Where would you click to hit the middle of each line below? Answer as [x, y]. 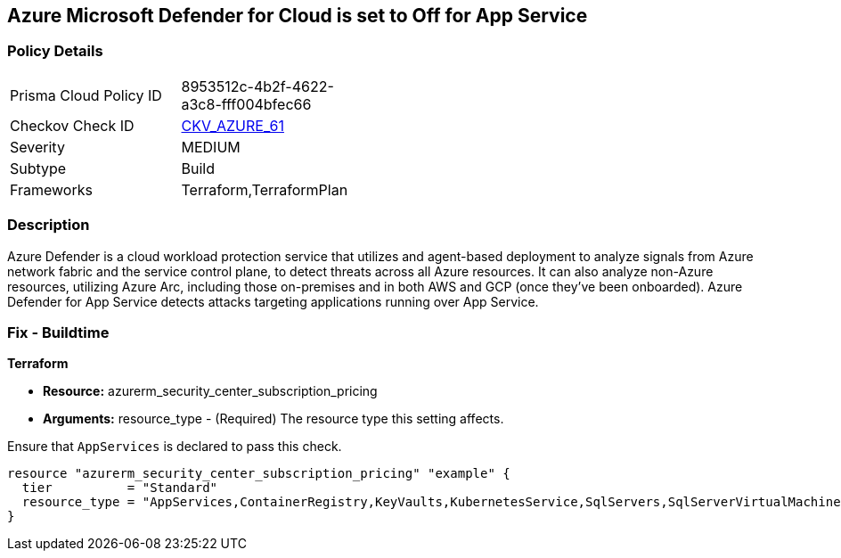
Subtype [38, 168]
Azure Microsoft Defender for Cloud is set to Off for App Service [298, 16]
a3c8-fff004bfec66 [246, 104]
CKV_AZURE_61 [233, 125]
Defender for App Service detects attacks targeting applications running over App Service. [273, 301]
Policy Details [55, 51]
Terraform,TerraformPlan [265, 189]
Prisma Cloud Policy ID [86, 95]
